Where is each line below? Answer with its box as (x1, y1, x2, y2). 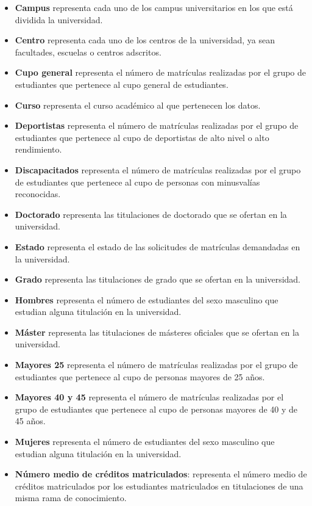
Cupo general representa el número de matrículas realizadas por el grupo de (15, 66, 307, 79)
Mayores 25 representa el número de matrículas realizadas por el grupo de (15, 358, 298, 371)
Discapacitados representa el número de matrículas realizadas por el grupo (15, 163, 301, 176)
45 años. (15, 414, 46, 427)
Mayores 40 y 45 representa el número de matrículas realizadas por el (15, 391, 284, 403)
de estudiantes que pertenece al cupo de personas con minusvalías (15, 175, 260, 188)
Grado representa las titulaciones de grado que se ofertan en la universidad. (15, 273, 300, 286)
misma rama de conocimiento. (15, 491, 127, 504)
